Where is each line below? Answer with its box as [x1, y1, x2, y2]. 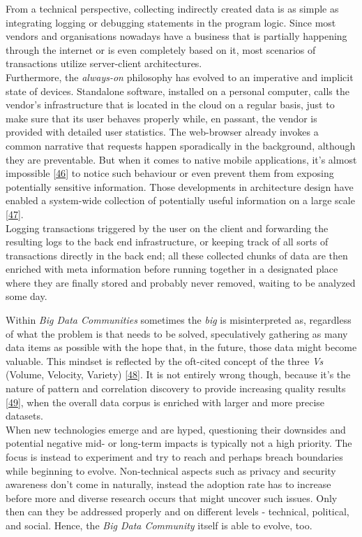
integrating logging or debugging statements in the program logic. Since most [6, 15, 336, 29]
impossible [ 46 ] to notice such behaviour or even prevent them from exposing [6, 166, 334, 180]
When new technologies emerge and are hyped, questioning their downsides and [6, 422, 346, 436]
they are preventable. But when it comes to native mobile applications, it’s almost [6, 152, 357, 166]
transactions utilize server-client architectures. [6, 56, 202, 71]
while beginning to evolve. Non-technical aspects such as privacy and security [6, 463, 336, 478]
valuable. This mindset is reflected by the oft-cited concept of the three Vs [6, 353, 324, 368]
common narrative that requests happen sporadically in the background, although [6, 138, 356, 152]
